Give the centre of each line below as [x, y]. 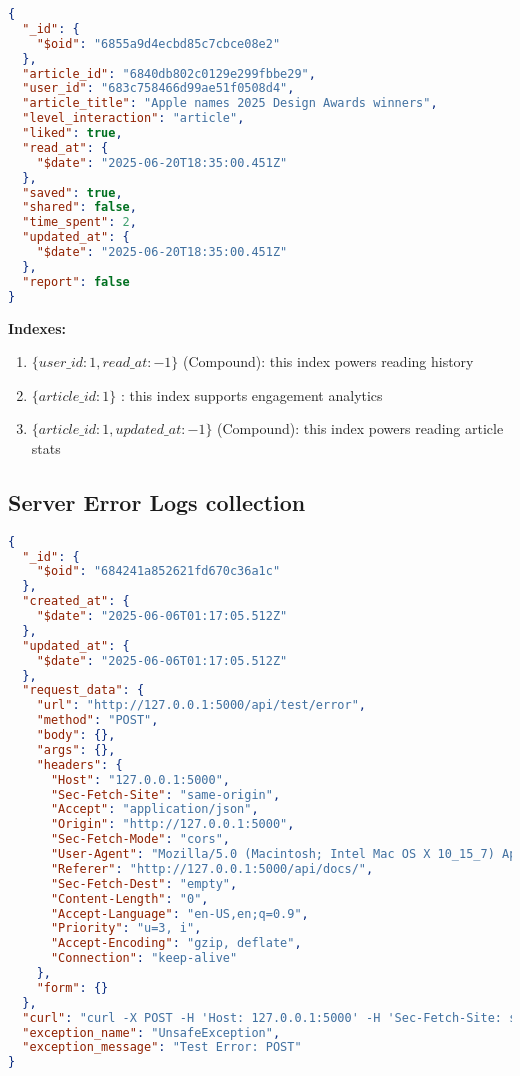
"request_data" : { [83, 690]
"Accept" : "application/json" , [154, 809]
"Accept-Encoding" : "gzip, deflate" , [176, 943]
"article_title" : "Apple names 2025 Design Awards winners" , [230, 103]
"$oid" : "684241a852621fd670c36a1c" [158, 571]
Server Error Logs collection [157, 501]
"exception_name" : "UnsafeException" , [151, 1032]
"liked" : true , [72, 133]
